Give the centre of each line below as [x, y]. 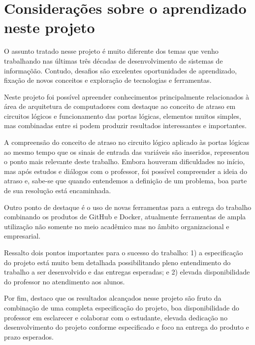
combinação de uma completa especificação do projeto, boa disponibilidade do [122, 307]
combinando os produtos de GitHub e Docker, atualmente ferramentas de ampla [125, 217]
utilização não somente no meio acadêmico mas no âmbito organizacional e [117, 226]
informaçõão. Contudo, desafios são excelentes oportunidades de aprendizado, [121, 70]
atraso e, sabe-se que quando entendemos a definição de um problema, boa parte [126, 181]
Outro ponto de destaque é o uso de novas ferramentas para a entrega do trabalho [128, 207]
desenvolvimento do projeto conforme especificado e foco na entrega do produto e [127, 327]
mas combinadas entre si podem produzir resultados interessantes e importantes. [125, 125]
